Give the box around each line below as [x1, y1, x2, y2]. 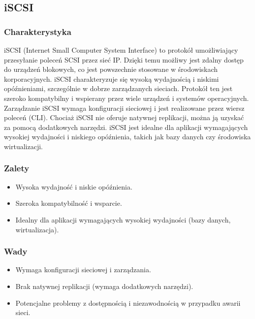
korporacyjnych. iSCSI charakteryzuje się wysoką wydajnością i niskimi [4, 73, 219, 84]
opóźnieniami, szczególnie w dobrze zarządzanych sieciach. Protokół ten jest [4, 83, 233, 94]
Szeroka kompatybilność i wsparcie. [15, 198, 122, 208]
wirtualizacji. [4, 141, 43, 151]
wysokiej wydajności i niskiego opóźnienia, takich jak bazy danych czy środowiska [4, 131, 251, 142]
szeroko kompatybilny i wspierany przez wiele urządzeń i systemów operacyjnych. [4, 93, 249, 103]
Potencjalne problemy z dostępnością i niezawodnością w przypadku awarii [15, 297, 241, 308]
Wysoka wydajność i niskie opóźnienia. [15, 181, 132, 191]
